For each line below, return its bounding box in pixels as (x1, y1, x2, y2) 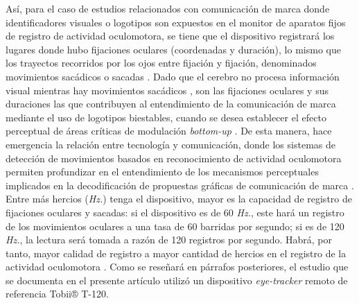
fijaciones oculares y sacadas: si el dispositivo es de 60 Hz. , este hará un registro (6, 205, 344, 219)
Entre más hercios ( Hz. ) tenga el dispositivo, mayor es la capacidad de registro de (6, 191, 352, 206)
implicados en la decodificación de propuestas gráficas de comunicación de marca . (6, 178, 354, 192)
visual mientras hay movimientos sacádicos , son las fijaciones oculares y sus (6, 83, 329, 97)
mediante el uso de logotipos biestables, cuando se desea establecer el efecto (6, 110, 326, 124)
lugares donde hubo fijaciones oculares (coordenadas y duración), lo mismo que (6, 42, 341, 56)
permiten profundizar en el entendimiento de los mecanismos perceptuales (6, 164, 319, 179)
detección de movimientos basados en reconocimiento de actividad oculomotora (6, 150, 342, 165)
